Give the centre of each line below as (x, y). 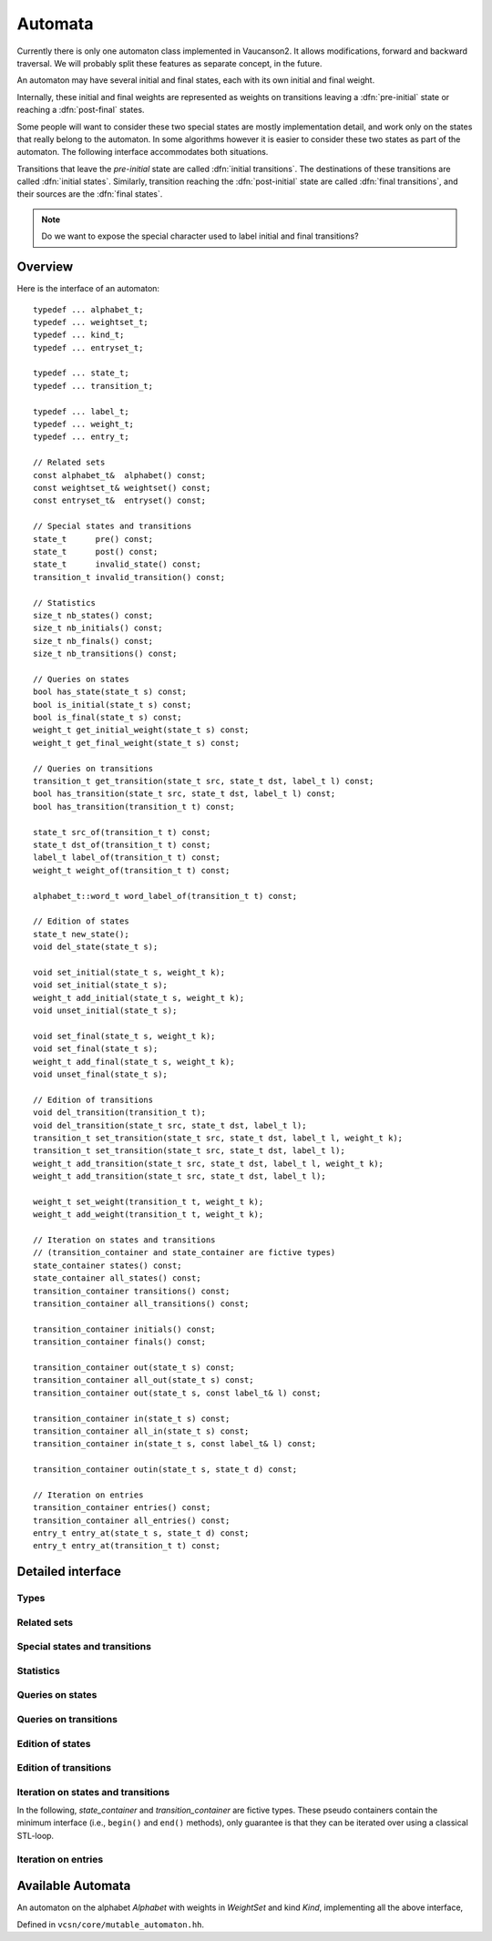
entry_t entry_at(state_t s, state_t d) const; (141, 1533)
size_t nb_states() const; (93, 615)
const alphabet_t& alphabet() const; (120, 475)
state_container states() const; (108, 1265)
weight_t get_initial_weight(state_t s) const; (141, 730)
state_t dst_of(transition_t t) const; (122, 844)
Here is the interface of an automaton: (88, 289)
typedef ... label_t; (81, 411)
